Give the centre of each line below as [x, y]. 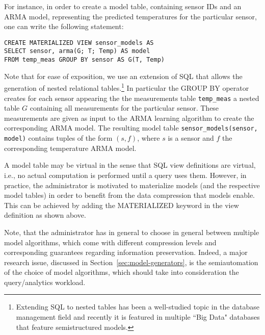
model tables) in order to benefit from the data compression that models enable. [130, 195]
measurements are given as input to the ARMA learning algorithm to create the [129, 118]
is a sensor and [191, 138]
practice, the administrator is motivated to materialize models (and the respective [132, 185]
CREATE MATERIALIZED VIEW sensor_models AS [79, 43]
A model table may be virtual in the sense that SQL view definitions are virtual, [130, 165]
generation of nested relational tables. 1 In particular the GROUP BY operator [127, 87]
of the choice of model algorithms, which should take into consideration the [122, 272]
